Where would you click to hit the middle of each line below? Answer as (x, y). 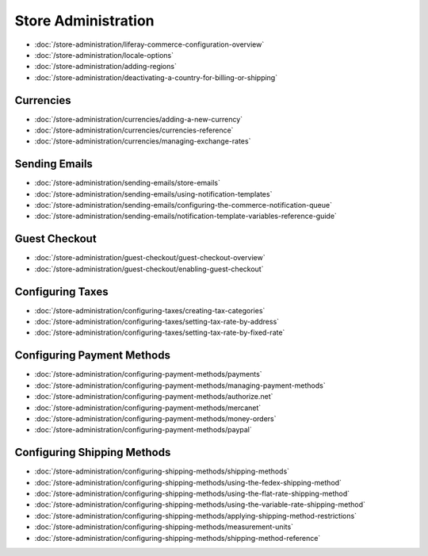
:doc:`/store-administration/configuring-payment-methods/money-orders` (155, 418)
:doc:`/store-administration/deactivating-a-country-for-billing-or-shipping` (156, 77)
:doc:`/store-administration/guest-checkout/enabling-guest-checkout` (149, 269)
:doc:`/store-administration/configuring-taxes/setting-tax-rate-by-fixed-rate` (160, 332)
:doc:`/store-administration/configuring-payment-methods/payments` (148, 374)
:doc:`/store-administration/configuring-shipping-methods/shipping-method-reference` (178, 538)
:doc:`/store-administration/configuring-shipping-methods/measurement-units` (164, 527)
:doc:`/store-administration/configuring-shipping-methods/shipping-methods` (162, 471)
